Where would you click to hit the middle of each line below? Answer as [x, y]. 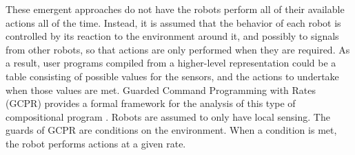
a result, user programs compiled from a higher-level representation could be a [171, 63]
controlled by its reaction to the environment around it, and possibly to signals [172, 36]
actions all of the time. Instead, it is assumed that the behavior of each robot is [173, 22]
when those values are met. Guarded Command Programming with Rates [161, 90]
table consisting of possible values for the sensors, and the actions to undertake [172, 76]
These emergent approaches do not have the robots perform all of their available [175, 9]
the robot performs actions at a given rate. [96, 143]
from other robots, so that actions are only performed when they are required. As [178, 49]
